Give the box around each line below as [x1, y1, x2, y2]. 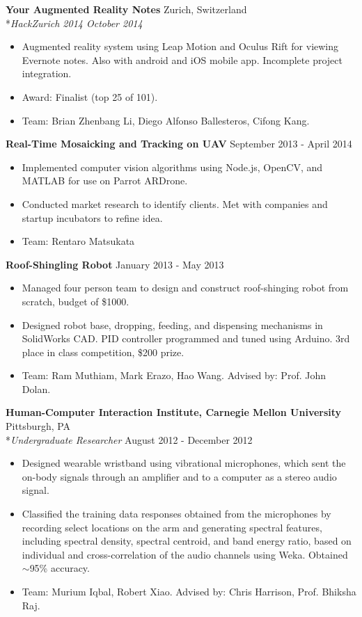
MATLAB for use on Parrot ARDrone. [22, 173, 188, 188]
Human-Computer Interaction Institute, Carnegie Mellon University [6, 405, 342, 419]
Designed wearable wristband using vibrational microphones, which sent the [22, 456, 346, 470]
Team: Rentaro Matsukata [22, 234, 135, 248]
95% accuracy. [29, 561, 90, 575]
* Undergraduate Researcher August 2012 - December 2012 [6, 432, 253, 447]
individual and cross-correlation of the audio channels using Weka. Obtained [22, 547, 348, 561]
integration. [22, 66, 72, 81]
